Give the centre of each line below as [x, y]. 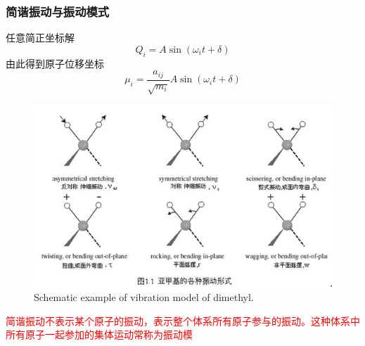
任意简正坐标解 [40, 38]
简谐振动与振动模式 [58, 11]
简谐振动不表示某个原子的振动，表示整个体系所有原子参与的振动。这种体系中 [183, 320]
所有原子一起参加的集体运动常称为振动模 [99, 334]
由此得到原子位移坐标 [55, 63]
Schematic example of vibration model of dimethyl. [144, 297]
